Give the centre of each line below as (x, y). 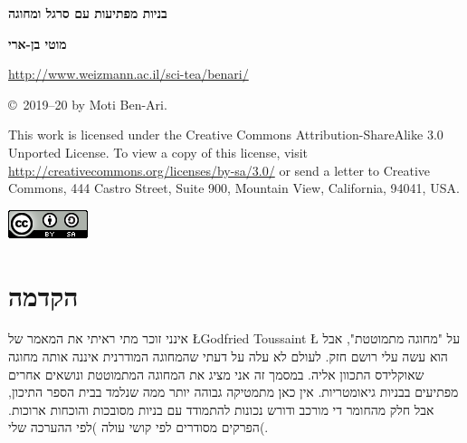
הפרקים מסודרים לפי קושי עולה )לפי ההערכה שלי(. (138, 427)
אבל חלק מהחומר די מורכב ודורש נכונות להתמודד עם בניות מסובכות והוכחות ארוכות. (221, 409)
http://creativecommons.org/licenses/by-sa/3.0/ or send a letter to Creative (219, 170)
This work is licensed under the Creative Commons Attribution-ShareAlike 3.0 (226, 135)
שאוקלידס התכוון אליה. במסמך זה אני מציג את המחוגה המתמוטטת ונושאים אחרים (216, 374)
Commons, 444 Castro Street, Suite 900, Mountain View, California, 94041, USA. (234, 188)
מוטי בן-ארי (38, 43)
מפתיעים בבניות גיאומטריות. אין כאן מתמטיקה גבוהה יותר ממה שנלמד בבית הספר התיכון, (233, 392)
